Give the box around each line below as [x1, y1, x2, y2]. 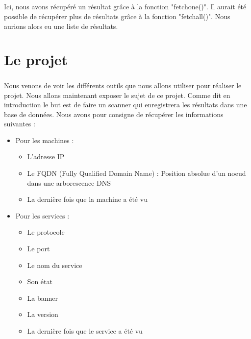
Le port [27, 243, 50, 254]
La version [27, 309, 58, 319]
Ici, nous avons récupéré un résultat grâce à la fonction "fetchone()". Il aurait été [4, 1, 247, 12]
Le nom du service [27, 260, 82, 270]
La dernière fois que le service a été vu [27, 326, 143, 336]
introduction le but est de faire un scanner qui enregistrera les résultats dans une [4, 99, 247, 110]
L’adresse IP [27, 151, 65, 162]
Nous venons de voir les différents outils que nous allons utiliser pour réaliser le [4, 80, 242, 90]
